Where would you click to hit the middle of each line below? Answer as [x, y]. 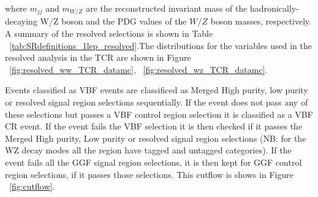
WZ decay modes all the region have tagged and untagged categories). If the [148, 150]
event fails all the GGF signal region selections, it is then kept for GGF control [153, 162]
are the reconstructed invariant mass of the [167, 8]
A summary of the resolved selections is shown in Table [109, 33]
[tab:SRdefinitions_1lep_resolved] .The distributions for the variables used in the [161, 45]
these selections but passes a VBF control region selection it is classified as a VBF [159, 114]
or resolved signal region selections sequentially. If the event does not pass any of [157, 102]
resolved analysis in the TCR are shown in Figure [98, 57]
